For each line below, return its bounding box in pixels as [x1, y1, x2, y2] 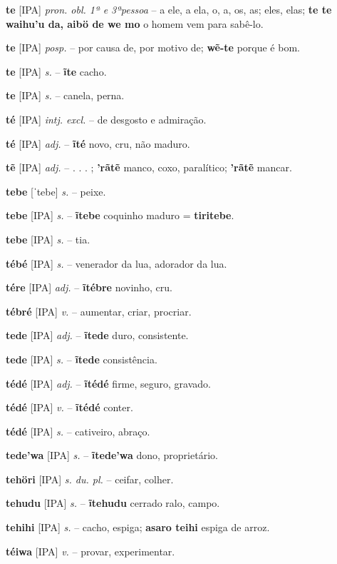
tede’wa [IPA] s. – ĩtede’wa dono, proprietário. [6, 448, 218, 463]
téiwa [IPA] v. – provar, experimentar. [6, 543, 175, 558]
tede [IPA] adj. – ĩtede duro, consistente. [6, 328, 189, 343]
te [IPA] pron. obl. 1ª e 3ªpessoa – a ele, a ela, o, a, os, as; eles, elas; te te [6, 2, 332, 16]
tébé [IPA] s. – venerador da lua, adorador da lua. [6, 256, 227, 271]
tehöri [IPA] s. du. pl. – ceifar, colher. [6, 471, 174, 486]
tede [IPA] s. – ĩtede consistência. [6, 351, 157, 366]
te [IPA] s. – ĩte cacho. [6, 64, 107, 79]
